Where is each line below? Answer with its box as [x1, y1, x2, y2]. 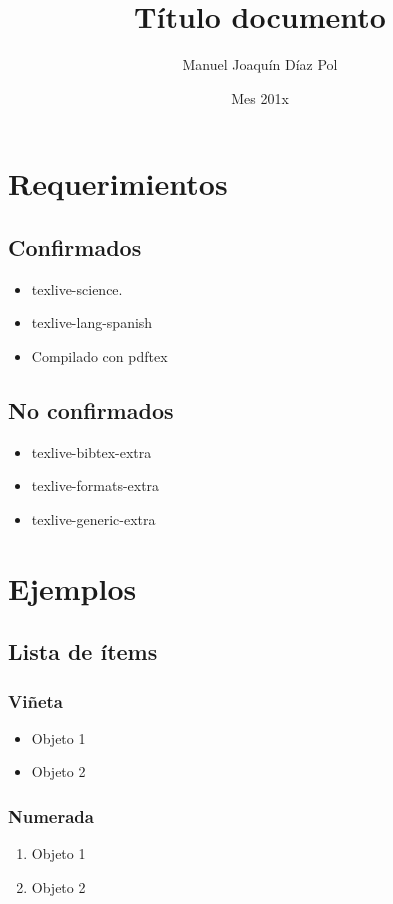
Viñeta [8, 688, 63, 713]
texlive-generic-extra [31, 508, 156, 529]
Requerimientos [8, 163, 228, 204]
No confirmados [8, 394, 174, 425]
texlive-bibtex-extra [31, 441, 152, 462]
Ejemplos [8, 567, 137, 608]
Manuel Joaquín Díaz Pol [182, 54, 338, 75]
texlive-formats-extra [31, 475, 160, 496]
